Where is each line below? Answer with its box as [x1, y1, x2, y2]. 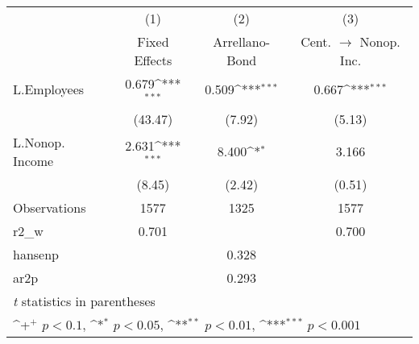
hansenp [13, 244, 59, 263]
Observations [13, 197, 86, 217]
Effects [134, 51, 172, 69]
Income [13, 151, 54, 170]
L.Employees [13, 80, 85, 99]
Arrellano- [213, 32, 271, 51]
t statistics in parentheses [13, 291, 156, 310]
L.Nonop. [13, 132, 65, 151]
